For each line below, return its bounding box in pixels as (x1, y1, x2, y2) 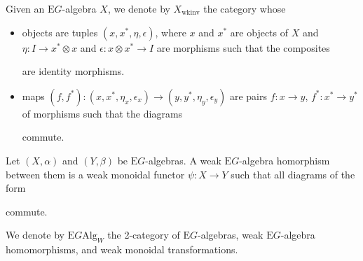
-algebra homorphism (239, 153, 330, 167)
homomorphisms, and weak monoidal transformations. (6, 242, 238, 257)
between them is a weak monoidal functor (6, 167, 185, 181)
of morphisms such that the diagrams (22, 106, 183, 120)
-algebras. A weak (145, 153, 221, 167)
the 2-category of (107, 227, 180, 242)
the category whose (203, 1, 286, 15)
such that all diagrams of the (231, 167, 355, 181)
